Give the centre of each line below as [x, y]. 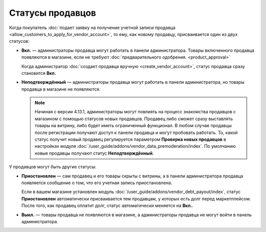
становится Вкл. [39, 73]
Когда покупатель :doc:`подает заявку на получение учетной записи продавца [92, 28]
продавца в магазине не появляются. [61, 89]
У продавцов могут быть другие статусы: [53, 167]
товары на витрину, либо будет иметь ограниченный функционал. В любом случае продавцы [133, 126]
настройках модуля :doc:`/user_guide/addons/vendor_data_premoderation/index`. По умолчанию [135, 146]
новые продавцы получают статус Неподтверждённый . [94, 153]
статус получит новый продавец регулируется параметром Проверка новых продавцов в [131, 139]
